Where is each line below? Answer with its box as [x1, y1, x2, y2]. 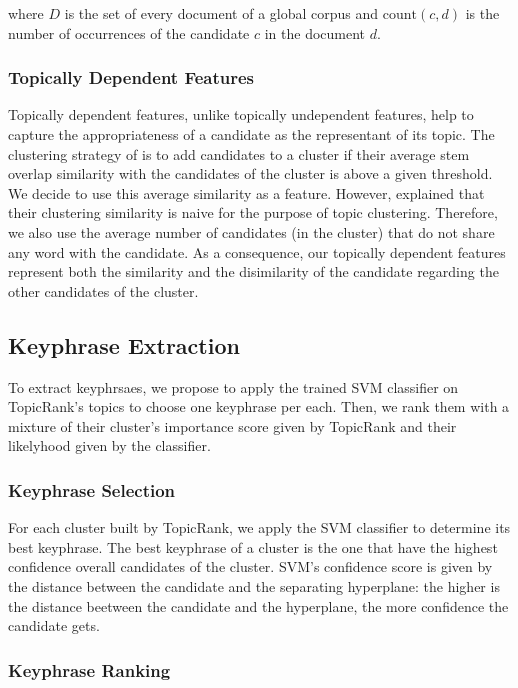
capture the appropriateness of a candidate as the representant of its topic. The [8, 124, 495, 144]
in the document [264, 22, 366, 43]
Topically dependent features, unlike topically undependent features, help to [8, 104, 474, 125]
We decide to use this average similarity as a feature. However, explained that [8, 182, 485, 203]
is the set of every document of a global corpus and [64, 3, 379, 23]
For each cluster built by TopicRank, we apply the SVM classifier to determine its [8, 517, 511, 538]
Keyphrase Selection [8, 477, 176, 502]
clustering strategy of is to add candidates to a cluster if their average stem [8, 143, 470, 164]
